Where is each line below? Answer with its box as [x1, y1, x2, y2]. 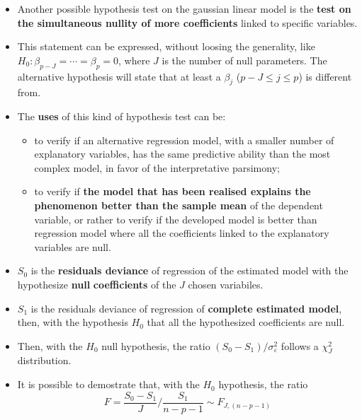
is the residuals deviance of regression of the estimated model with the [30, 263, 349, 278]
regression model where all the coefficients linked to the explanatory [34, 226, 329, 240]
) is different [298, 69, 352, 83]
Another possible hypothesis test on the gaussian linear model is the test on [17, 1, 351, 16]
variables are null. [34, 239, 111, 254]
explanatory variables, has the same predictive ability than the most [34, 146, 331, 161]
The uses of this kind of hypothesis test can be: [17, 108, 226, 123]
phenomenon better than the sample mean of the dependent [34, 197, 323, 212]
